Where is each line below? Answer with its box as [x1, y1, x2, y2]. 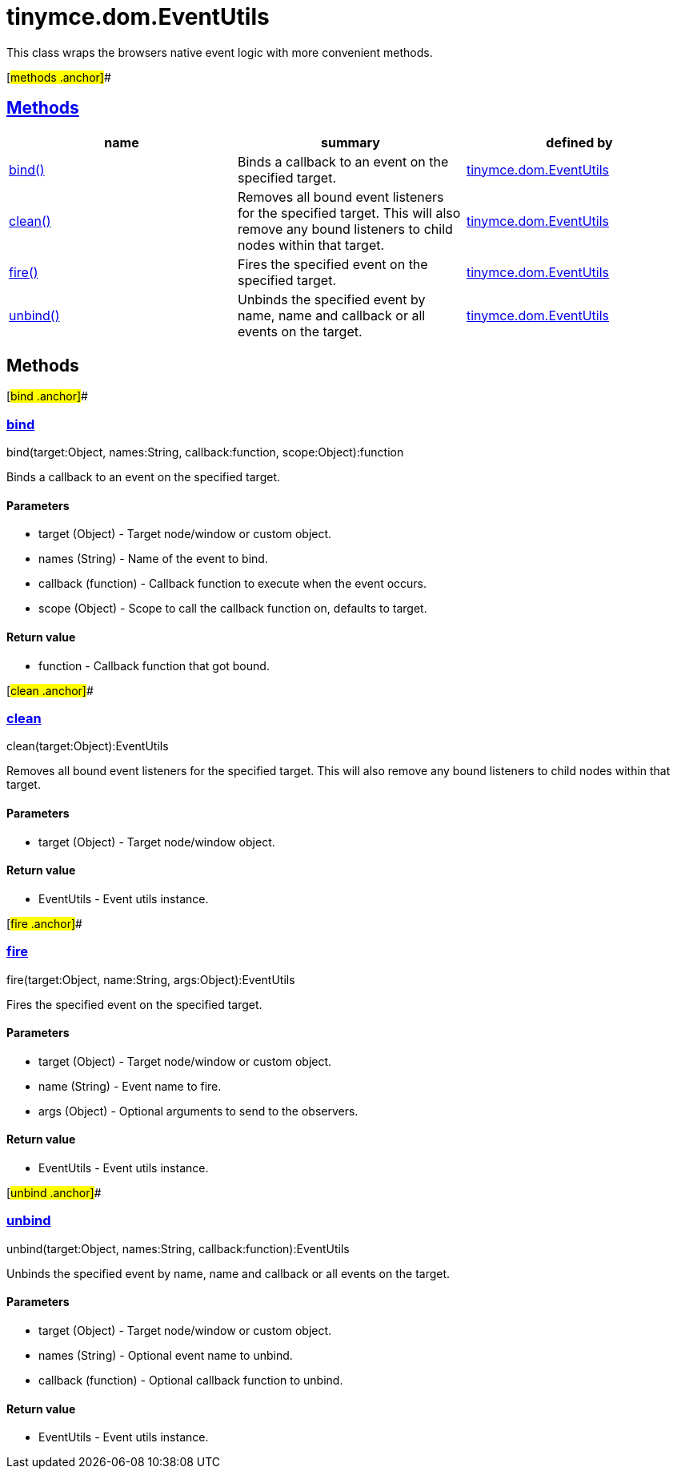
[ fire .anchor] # [6, 916, 82, 930]
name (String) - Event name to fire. [38, 1079, 222, 1093]
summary [321, 134, 380, 151]
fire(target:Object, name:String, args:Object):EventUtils [6, 972, 295, 987]
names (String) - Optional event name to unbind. [38, 1348, 293, 1362]
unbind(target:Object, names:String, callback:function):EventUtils [6, 1241, 350, 1256]
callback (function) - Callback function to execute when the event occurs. [38, 577, 427, 591]
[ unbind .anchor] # [6, 1186, 102, 1200]
